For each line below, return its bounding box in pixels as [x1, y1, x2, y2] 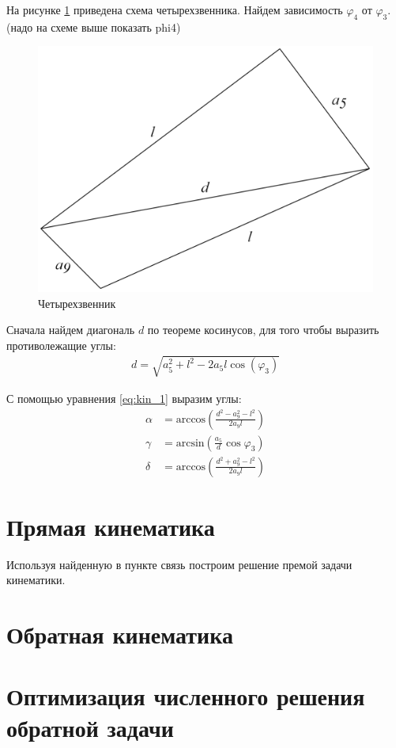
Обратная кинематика [6, 618, 233, 651]
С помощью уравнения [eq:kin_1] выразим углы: [6, 389, 242, 406]
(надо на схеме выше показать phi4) [6, 18, 181, 35]
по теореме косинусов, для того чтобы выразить [147, 321, 379, 338]
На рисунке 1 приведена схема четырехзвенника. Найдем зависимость [6, 2, 343, 17]
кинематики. [6, 571, 66, 588]
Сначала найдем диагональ [6, 321, 135, 338]
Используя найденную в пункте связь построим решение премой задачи [6, 556, 353, 572]
